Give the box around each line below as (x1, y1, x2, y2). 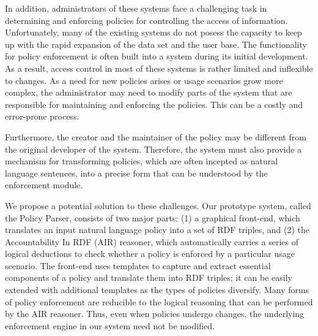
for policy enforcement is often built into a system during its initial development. (5, 50, 308, 63)
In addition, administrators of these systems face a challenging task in (5, 2, 267, 14)
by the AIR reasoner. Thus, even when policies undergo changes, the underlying (5, 307, 305, 320)
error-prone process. (5, 110, 79, 123)
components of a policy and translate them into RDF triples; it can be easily (5, 271, 292, 284)
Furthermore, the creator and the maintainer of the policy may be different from (5, 130, 306, 143)
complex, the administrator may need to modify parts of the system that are (5, 86, 292, 99)
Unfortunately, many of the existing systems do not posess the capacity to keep (5, 26, 302, 39)
